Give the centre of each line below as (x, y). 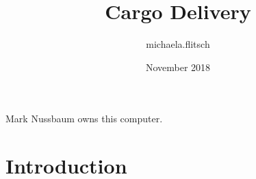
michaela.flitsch (178, 44)
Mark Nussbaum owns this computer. (84, 119)
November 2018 (178, 67)
